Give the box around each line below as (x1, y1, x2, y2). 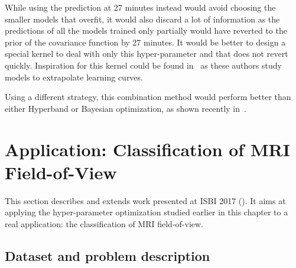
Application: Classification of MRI (5, 137, 290, 161)
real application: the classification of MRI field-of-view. (5, 217, 204, 230)
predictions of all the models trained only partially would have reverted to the (5, 24, 287, 37)
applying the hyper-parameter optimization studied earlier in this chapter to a (5, 206, 288, 218)
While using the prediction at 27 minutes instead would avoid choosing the (5, 1, 276, 13)
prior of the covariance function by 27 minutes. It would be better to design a (5, 35, 286, 48)
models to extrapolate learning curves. (5, 70, 143, 83)
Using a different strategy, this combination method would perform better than (5, 91, 291, 103)
